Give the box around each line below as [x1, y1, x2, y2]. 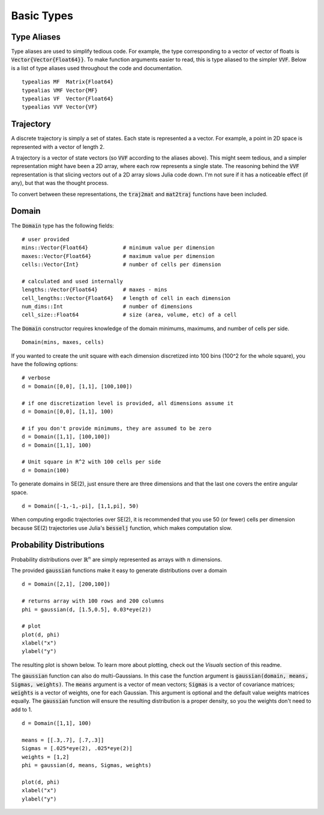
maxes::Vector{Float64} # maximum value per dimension [22, 253, 215, 259]
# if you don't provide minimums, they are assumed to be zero [22, 425, 212, 432]
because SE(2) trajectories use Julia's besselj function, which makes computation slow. [11, 524, 232, 531]
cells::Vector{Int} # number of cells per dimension [22, 261, 221, 268]
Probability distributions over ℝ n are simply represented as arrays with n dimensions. [11, 555, 222, 563]
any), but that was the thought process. [11, 179, 109, 187]
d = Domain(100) [22, 467, 70, 474]
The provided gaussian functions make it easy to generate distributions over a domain [11, 567, 227, 574]
